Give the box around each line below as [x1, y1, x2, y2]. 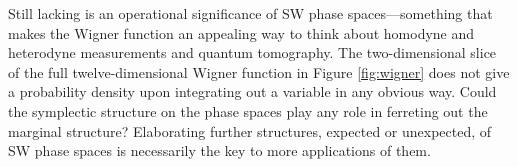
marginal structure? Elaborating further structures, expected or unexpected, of [8, 120, 492, 141]
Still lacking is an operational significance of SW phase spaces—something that [8, 3, 493, 23]
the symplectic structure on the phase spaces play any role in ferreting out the [8, 100, 488, 121]
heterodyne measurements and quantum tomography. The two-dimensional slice [8, 42, 497, 63]
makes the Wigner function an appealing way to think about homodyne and [8, 22, 475, 43]
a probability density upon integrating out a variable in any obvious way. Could [8, 81, 497, 102]
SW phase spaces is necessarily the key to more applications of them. [8, 140, 431, 161]
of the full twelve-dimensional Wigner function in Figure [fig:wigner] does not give [8, 61, 510, 82]
